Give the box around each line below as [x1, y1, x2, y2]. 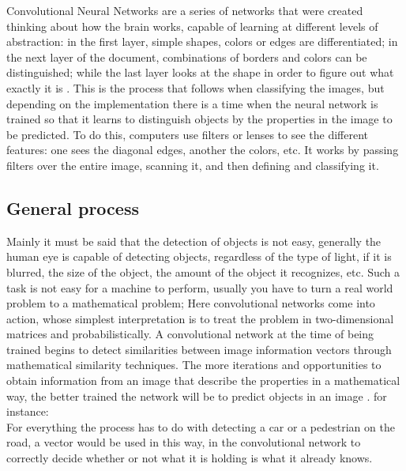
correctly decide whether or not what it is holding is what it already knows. [6, 450, 373, 466]
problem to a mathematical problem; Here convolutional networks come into [6, 295, 375, 311]
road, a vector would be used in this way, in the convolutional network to [6, 434, 361, 450]
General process [6, 195, 139, 220]
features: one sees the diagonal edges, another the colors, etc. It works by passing [6, 141, 399, 158]
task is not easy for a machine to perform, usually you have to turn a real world [6, 279, 393, 296]
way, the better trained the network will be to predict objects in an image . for [6, 387, 387, 404]
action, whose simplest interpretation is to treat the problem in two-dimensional [6, 310, 394, 326]
